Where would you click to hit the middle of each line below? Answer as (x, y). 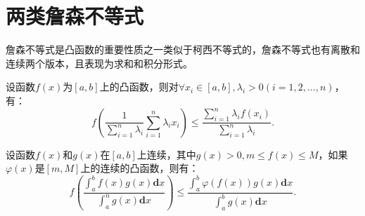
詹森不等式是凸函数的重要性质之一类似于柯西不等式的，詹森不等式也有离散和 (183, 49)
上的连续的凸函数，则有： (140, 168)
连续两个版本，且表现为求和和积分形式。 (99, 63)
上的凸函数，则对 (139, 87)
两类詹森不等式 (75, 16)
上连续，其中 (166, 154)
